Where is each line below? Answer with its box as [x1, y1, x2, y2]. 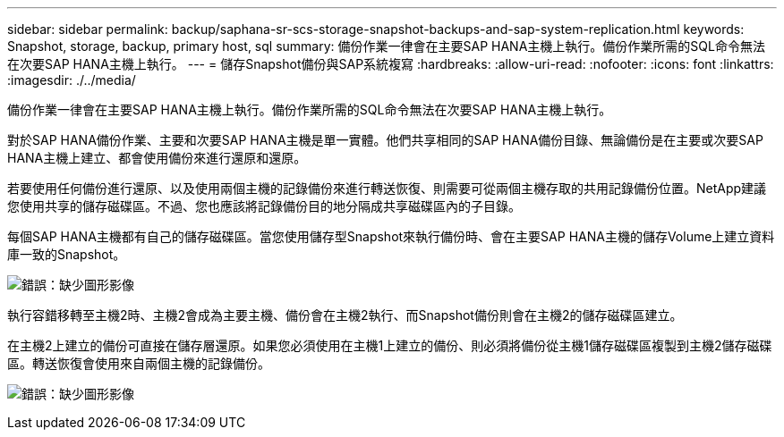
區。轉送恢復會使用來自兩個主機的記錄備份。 [7, 356, 270, 371]
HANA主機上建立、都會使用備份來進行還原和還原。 [7, 150, 307, 165]
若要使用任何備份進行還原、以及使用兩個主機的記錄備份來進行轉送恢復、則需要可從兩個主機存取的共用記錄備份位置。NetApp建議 [7, 181, 767, 196]
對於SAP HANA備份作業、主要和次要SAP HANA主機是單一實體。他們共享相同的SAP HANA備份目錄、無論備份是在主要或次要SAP [7, 132, 763, 147]
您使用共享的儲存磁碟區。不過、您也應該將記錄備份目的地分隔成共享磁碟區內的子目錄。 [7, 198, 521, 214]
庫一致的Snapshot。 [7, 247, 126, 262]
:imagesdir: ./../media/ [7, 72, 136, 88]
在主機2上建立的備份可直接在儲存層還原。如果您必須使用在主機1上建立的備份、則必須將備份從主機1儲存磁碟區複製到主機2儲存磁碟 [7, 338, 772, 353]
